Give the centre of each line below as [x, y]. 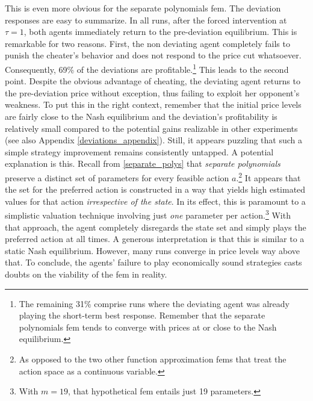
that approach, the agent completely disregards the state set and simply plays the [156, 227]
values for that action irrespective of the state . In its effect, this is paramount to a [155, 201]
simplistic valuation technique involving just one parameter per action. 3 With [148, 214]
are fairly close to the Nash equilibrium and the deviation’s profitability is [141, 116]
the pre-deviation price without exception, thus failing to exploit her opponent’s [152, 92]
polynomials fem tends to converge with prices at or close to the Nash [148, 327]
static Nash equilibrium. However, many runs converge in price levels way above [153, 250]
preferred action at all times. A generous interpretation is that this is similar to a [155, 239]
